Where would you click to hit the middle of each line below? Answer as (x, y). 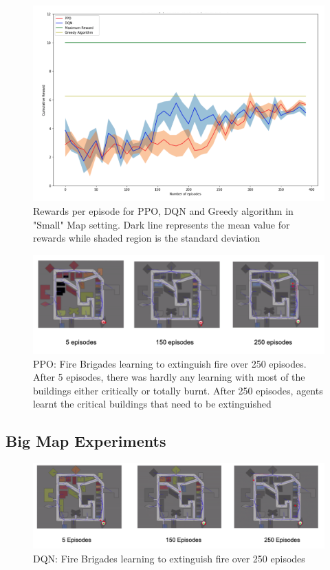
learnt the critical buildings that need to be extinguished (152, 404)
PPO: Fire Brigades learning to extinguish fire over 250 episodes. (170, 363)
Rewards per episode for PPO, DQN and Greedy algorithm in (163, 211)
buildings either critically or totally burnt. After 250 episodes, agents (178, 390)
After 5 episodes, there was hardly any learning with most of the (169, 377)
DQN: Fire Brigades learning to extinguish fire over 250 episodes (169, 558)
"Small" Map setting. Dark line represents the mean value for (162, 224)
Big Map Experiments (86, 441)
